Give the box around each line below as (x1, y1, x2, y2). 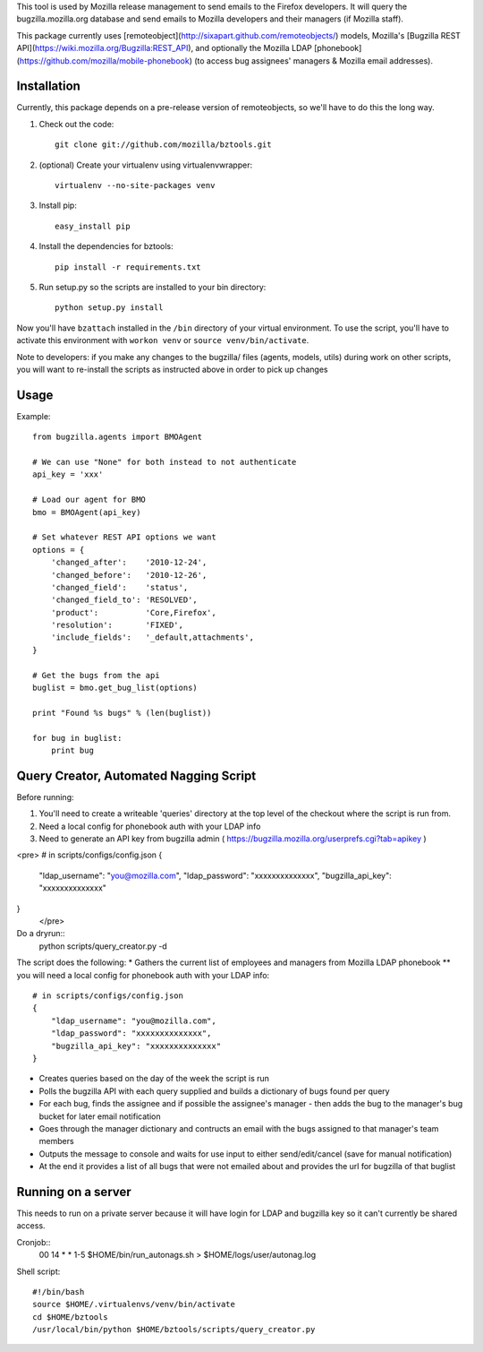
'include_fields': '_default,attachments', (50, 633, 255, 642)
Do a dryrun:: (16, 928, 66, 939)
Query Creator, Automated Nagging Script (16, 768, 257, 783)
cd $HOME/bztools (32, 1312, 108, 1322)
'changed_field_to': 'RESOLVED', (50, 595, 199, 605)
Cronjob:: (16, 1236, 51, 1247)
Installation (16, 79, 80, 94)
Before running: (16, 791, 74, 802)
